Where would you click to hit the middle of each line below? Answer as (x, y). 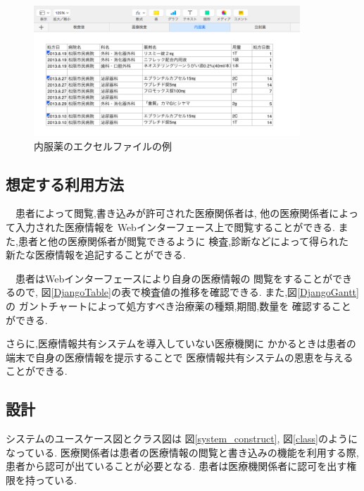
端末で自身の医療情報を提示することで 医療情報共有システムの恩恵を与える (180, 357)
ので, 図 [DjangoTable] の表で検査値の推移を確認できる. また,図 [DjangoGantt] (187, 292)
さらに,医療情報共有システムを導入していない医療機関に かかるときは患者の (181, 343)
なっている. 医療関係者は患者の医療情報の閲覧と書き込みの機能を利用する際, (182, 452)
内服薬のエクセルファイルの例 (103, 145)
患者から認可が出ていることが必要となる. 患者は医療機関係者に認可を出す (176, 466)
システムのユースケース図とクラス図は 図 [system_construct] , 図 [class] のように (182, 439)
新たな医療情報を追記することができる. (96, 255)
